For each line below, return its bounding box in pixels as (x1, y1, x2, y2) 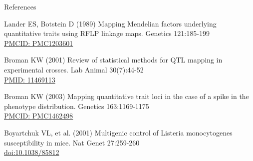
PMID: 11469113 (4, 74, 55, 84)
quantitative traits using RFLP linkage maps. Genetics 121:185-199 (4, 28, 210, 38)
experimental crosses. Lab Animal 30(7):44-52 (4, 64, 144, 74)
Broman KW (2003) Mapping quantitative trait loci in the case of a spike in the (4, 91, 249, 101)
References (4, 1, 36, 11)
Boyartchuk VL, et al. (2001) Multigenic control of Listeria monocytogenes (4, 127, 233, 137)
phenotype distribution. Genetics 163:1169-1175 (4, 100, 149, 111)
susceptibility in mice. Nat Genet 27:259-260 (4, 137, 140, 147)
